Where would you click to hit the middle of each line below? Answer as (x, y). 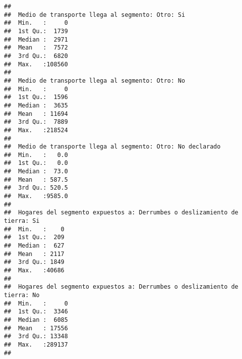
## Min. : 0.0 (36, 155)
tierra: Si (22, 221)
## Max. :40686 (34, 270)
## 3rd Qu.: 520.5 (36, 188)
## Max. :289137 (36, 344)
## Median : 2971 (36, 39)
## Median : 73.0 (36, 172)
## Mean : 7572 (36, 48)
